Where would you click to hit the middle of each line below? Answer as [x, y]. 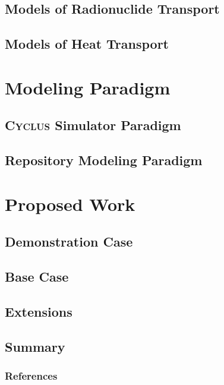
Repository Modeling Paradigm [104, 160]
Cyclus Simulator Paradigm [93, 125]
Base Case [37, 277]
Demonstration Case [69, 242]
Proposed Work [70, 203]
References [31, 375]
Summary [35, 346]
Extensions [39, 311]
